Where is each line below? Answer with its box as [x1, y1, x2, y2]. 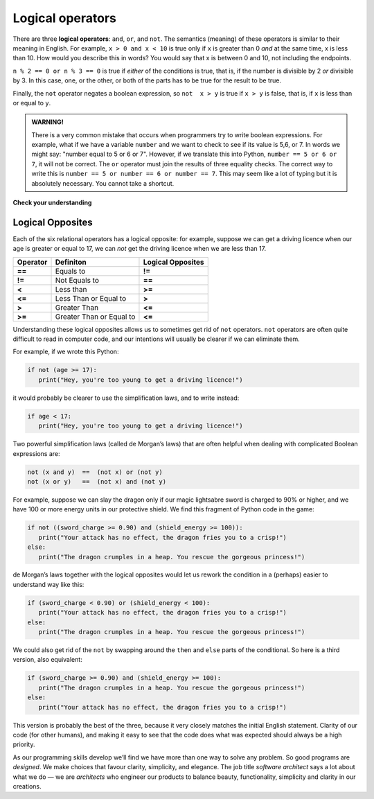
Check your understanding [12, 198, 92, 207]
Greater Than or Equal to [55, 312, 136, 322]
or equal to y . [12, 98, 51, 107]
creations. [12, 782, 42, 790]
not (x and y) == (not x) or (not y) [27, 468, 163, 476]
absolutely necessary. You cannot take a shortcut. [31, 179, 175, 187]
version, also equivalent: [12, 656, 82, 664]
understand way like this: [12, 580, 84, 588]
